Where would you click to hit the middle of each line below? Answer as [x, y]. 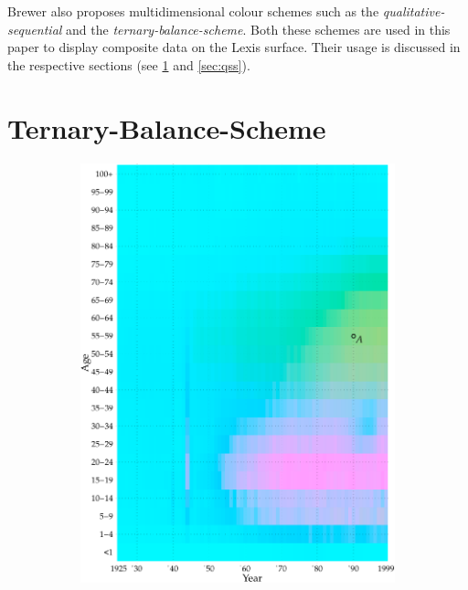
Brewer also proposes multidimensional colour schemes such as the [193, 11]
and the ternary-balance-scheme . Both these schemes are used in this [258, 29]
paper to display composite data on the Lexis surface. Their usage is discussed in [234, 47]
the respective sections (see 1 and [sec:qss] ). [129, 64]
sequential [35, 29]
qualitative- [414, 11]
